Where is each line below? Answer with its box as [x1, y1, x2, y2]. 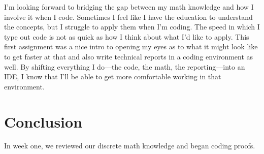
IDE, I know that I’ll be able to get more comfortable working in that [4, 71, 221, 82]
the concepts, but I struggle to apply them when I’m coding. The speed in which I [4, 21, 260, 32]
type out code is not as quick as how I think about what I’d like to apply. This [4, 31, 249, 42]
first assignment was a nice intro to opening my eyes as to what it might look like [4, 41, 258, 52]
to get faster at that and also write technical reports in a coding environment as [4, 51, 253, 61]
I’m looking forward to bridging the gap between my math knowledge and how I [4, 2, 254, 12]
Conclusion [4, 111, 83, 132]
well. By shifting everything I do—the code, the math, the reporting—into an [4, 61, 245, 72]
